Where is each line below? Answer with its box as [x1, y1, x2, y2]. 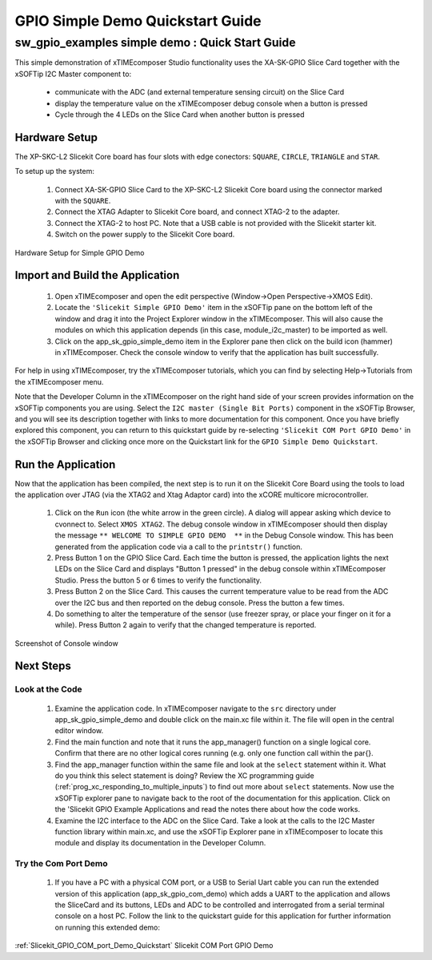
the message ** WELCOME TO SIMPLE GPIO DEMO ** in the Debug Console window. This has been [54, 530, 394, 540]
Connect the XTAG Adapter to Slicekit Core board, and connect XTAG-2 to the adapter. [54, 207, 340, 216]
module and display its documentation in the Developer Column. [54, 838, 266, 848]
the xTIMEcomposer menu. [14, 377, 104, 386]
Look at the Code [14, 684, 83, 695]
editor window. [54, 726, 104, 736]
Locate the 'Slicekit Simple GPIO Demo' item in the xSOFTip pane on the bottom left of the [54, 303, 374, 313]
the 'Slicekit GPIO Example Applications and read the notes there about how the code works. [54, 805, 360, 814]
